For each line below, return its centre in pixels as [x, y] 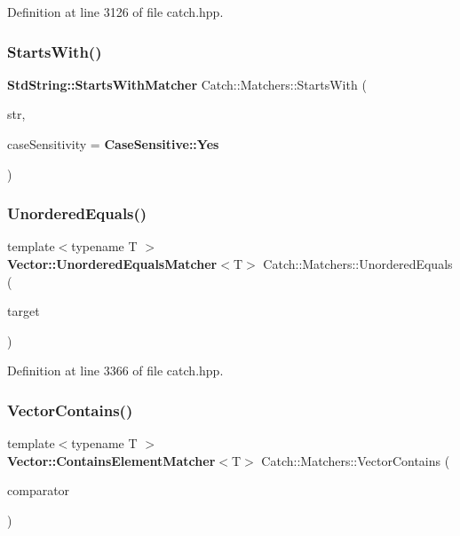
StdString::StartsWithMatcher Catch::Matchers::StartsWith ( [187, 84]
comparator [39, 490]
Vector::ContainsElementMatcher [111, 460]
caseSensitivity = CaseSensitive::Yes [113, 144]
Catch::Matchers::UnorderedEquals [358, 264]
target [24, 311]
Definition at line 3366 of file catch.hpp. [115, 370]
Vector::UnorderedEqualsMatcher [112, 264]
